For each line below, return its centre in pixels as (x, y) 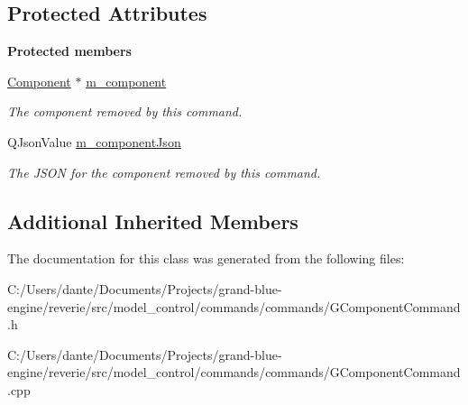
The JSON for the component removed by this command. (164, 172)
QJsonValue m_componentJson (94, 141)
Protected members (69, 51)
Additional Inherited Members (153, 221)
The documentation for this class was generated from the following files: (206, 258)
